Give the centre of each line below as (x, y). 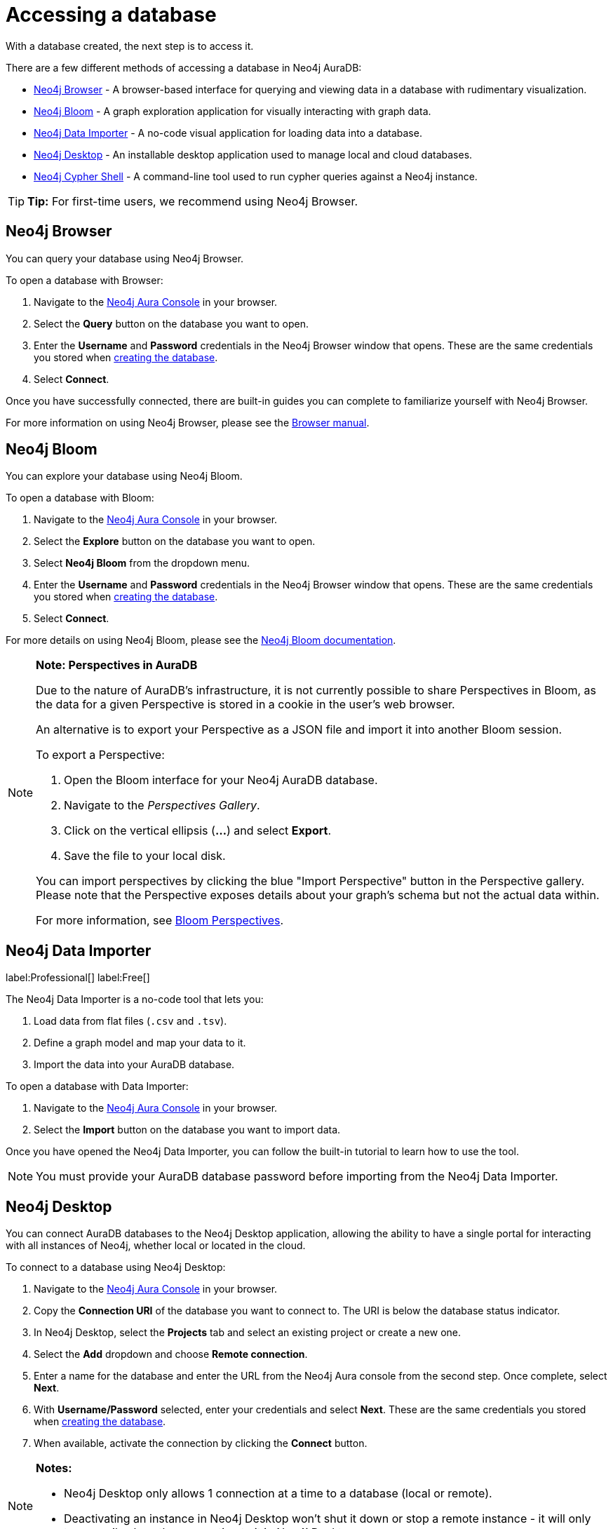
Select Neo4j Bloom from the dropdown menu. (142, 563)
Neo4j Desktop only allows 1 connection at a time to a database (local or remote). (278, 1494)
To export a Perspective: (100, 755)
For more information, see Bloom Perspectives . (160, 921)
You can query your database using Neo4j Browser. (125, 258)
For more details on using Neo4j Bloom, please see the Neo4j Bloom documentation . (201, 640)
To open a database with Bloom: (80, 498)
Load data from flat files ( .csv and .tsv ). (130, 1021)
